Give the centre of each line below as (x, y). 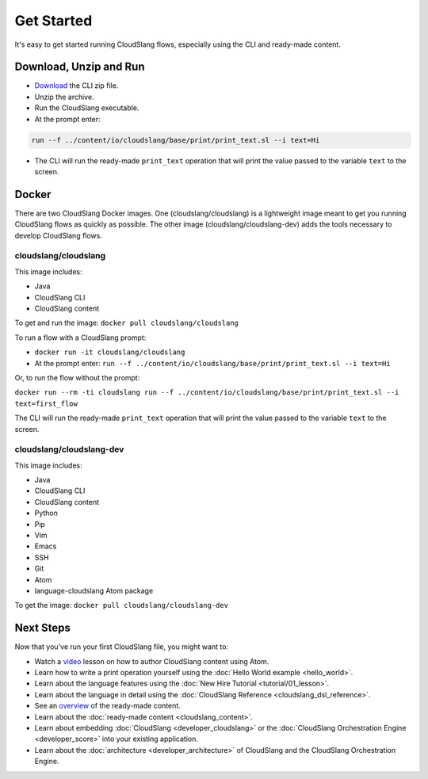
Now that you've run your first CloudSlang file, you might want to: (122, 647)
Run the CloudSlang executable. (87, 108)
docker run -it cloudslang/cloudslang (110, 352)
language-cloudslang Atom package (94, 590)
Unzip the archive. (64, 97)
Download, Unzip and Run (80, 67)
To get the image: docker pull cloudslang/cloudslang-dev (122, 605)
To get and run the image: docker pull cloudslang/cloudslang (127, 323)
